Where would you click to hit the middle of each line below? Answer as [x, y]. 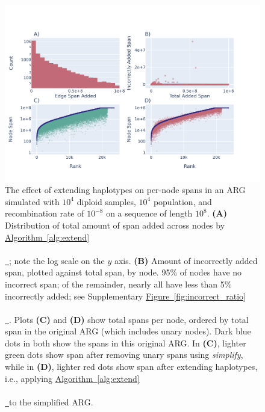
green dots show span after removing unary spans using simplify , [124, 355]
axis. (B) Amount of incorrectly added [186, 260]
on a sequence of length [149, 213]
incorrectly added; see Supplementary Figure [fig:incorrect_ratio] [126, 296]
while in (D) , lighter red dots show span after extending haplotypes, [131, 367]
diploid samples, [106, 201]
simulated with [32, 201]
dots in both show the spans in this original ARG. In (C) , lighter [126, 343]
